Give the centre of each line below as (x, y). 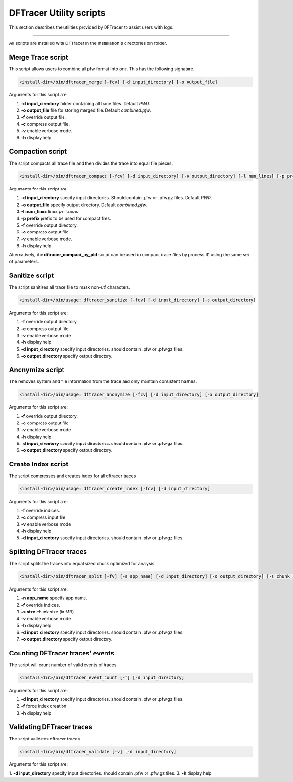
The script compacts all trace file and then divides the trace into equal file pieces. (91, 163)
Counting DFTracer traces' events (62, 653)
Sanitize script (31, 275)
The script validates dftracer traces (44, 739)
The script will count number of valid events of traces (63, 665)
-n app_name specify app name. (54, 598)
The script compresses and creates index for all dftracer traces (73, 476)
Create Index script (39, 464)
